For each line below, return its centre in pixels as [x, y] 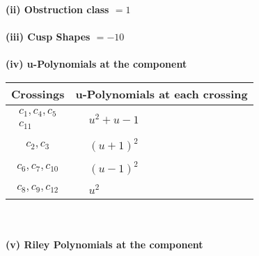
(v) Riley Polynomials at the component [104, 244]
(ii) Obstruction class [57, 9]
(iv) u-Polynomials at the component [96, 64]
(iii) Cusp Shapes [48, 37]
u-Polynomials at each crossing [162, 93]
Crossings [38, 93]
